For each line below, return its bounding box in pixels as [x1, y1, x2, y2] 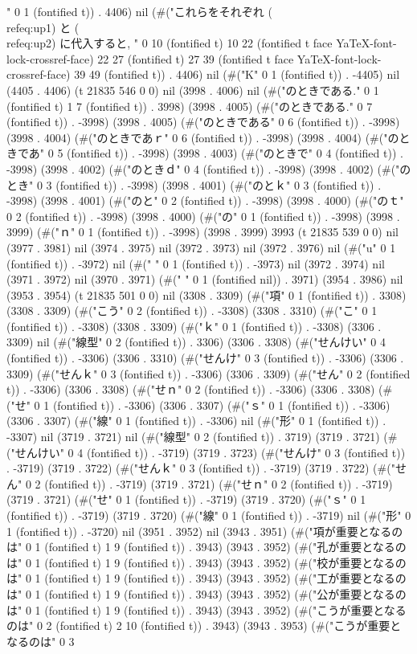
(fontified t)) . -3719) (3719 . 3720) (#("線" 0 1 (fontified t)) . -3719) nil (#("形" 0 [6, 507, 411, 523]
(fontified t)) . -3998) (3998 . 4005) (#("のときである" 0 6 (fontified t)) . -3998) [6, 113, 400, 130]
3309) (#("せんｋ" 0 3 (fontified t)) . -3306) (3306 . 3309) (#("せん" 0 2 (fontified [6, 365, 411, 382]
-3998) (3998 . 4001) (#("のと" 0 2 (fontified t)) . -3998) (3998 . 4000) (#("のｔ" [6, 192, 404, 209]
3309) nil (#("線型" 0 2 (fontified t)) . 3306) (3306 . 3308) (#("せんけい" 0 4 [6, 333, 386, 350]
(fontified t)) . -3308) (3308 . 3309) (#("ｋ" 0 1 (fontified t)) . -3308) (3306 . [6, 317, 382, 334]
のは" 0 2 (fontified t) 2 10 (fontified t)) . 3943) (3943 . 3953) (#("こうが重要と [6, 617, 402, 634]
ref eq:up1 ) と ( [6, 18, 80, 35]
